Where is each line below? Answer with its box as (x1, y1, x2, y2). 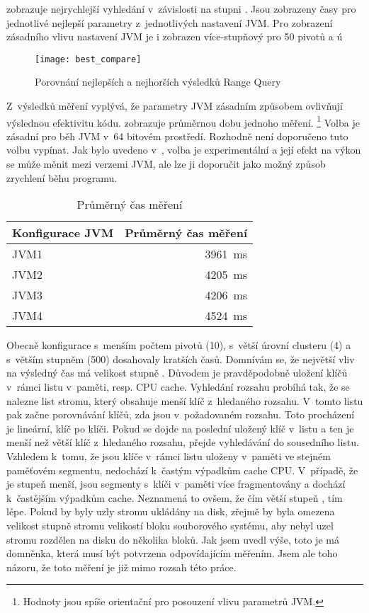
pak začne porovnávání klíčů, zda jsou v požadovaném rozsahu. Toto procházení (6, 407, 355, 422)
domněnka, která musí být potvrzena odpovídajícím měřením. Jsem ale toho (6, 546, 338, 561)
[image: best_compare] (35, 54, 142, 64)
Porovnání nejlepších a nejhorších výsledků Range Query (35, 74, 281, 89)
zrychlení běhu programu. (6, 170, 118, 185)
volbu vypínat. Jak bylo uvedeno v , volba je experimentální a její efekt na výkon (6, 142, 361, 157)
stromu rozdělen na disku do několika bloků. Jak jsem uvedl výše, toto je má (6, 532, 339, 546)
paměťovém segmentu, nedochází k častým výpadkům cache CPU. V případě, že (6, 462, 358, 477)
